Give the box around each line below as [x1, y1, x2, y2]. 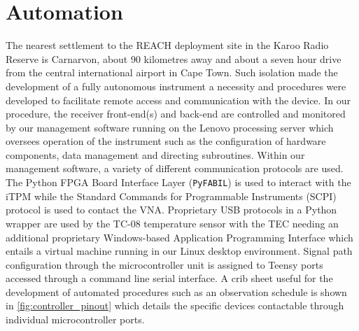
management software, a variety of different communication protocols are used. [6, 161, 344, 176]
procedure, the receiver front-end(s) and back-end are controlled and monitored [6, 106, 346, 121]
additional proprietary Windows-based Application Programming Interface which [6, 230, 353, 244]
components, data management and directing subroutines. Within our [6, 147, 305, 162]
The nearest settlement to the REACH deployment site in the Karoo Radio [6, 38, 329, 52]
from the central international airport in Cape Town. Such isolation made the [6, 65, 338, 80]
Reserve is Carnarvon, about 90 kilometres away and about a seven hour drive [6, 51, 342, 66]
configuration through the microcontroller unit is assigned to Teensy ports [6, 257, 323, 272]
